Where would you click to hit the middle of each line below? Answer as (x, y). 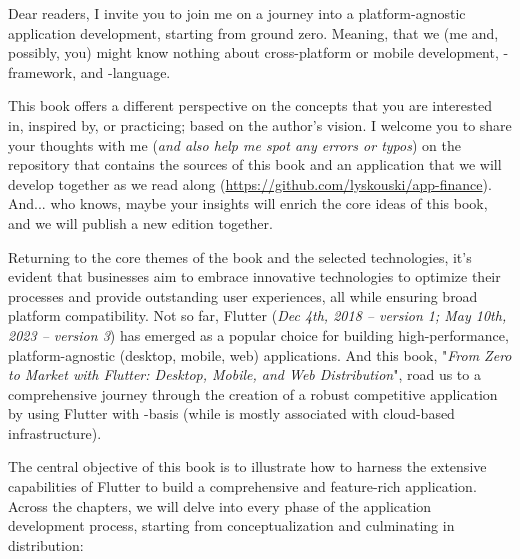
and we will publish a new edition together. (140, 222)
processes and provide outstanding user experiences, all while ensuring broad (243, 295)
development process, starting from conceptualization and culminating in (231, 525)
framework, (42, 71)
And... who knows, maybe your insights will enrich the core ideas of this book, (248, 203)
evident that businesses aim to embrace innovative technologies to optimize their (254, 276)
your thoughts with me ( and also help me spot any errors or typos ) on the (234, 144)
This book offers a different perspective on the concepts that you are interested (250, 105)
